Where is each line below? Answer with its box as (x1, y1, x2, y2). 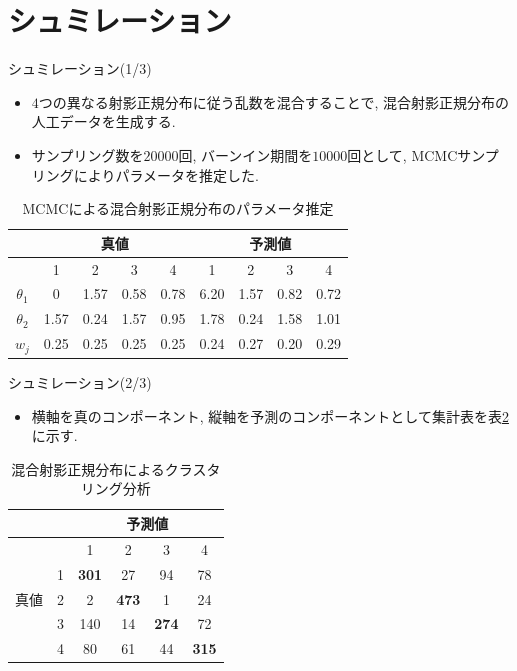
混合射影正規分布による (11, 458, 165, 479)
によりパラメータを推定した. (73, 164, 259, 185)
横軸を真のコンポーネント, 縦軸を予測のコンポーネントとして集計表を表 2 (31, 405, 509, 426)
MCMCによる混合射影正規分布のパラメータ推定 (22, 198, 334, 219)
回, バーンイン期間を (178, 144, 313, 165)
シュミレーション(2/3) (8, 372, 152, 393)
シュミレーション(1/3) (8, 58, 152, 79)
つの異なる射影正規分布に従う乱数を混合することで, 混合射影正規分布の (38, 91, 509, 112)
